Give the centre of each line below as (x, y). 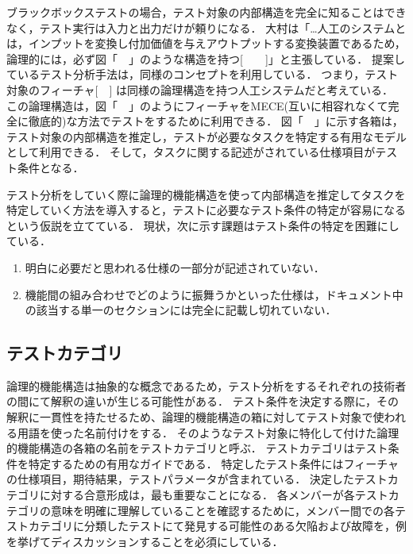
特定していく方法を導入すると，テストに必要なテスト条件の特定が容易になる (206, 210)
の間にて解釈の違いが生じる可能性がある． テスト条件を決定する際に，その (203, 401)
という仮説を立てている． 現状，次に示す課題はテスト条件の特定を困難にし (203, 225)
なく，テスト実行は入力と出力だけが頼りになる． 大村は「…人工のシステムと (206, 27)
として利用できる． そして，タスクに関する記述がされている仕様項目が (191, 152)
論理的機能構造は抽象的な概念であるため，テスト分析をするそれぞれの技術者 (206, 385)
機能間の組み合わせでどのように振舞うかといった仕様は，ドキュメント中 (214, 294)
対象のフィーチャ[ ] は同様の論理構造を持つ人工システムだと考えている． (200, 89)
